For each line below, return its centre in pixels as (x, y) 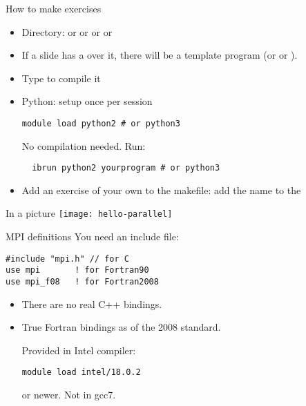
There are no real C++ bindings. (92, 303)
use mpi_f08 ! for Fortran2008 (82, 282)
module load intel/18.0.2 (81, 373)
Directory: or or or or (67, 31)
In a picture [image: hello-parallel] (89, 213)
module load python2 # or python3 (101, 123)
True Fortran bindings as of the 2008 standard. (121, 327)
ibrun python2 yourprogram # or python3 (126, 168)
